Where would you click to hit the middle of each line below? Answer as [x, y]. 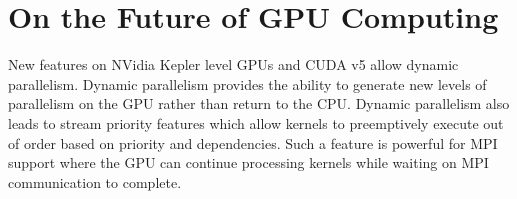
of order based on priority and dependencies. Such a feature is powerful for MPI [253, 142]
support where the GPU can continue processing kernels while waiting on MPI [248, 162]
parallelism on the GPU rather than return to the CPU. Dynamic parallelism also [259, 103]
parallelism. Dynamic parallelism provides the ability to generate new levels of [247, 83]
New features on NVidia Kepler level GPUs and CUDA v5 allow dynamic [233, 64]
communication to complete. [95, 181]
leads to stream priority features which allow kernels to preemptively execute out [256, 122]
